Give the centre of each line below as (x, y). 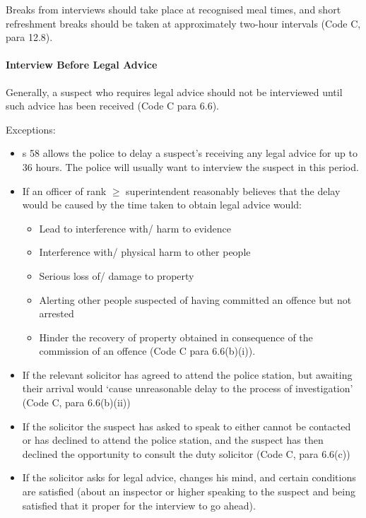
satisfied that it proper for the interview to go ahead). (139, 505)
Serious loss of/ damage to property (117, 275)
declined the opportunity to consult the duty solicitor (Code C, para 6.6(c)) (186, 453)
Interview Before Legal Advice (82, 65)
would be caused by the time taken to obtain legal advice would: (162, 205)
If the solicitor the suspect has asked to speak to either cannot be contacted (187, 426)
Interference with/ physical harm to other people (145, 252)
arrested (57, 313)
